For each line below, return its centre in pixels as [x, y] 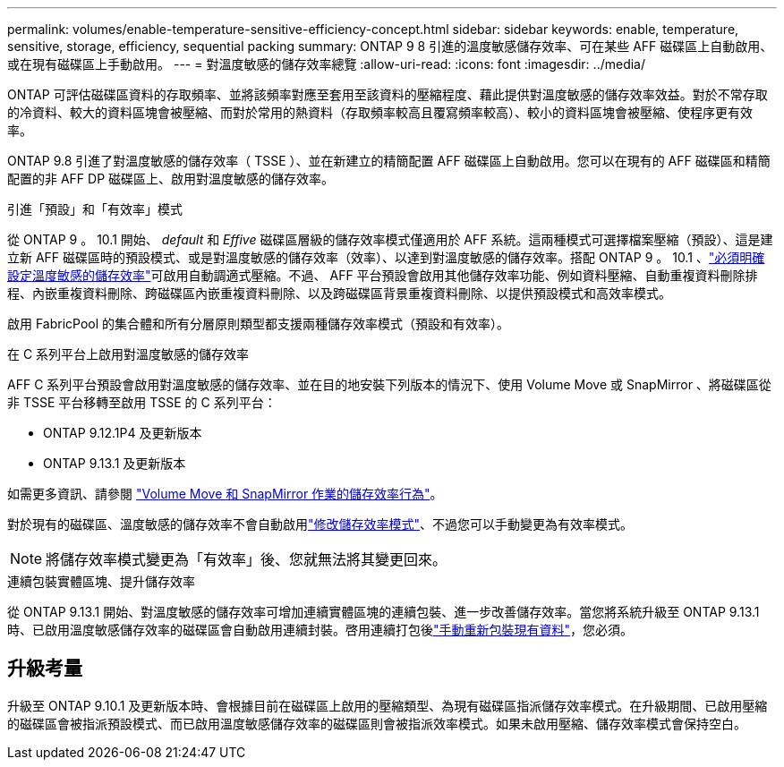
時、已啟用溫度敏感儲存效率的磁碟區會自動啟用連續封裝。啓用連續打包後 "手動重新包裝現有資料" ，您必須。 [320, 630]
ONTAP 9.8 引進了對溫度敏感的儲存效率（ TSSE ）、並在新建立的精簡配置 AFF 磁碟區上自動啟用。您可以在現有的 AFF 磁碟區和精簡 [389, 161]
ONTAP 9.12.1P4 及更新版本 [123, 433]
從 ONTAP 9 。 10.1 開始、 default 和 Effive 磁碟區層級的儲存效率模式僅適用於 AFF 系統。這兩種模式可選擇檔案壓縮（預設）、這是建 [390, 239]
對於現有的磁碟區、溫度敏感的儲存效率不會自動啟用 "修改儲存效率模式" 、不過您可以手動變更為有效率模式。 [320, 524]
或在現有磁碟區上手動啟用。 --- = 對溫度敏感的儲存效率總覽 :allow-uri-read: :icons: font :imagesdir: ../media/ [327, 64]
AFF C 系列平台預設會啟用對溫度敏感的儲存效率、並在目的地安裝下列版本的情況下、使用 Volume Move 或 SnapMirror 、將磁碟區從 [389, 384]
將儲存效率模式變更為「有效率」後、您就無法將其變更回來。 [247, 559]
